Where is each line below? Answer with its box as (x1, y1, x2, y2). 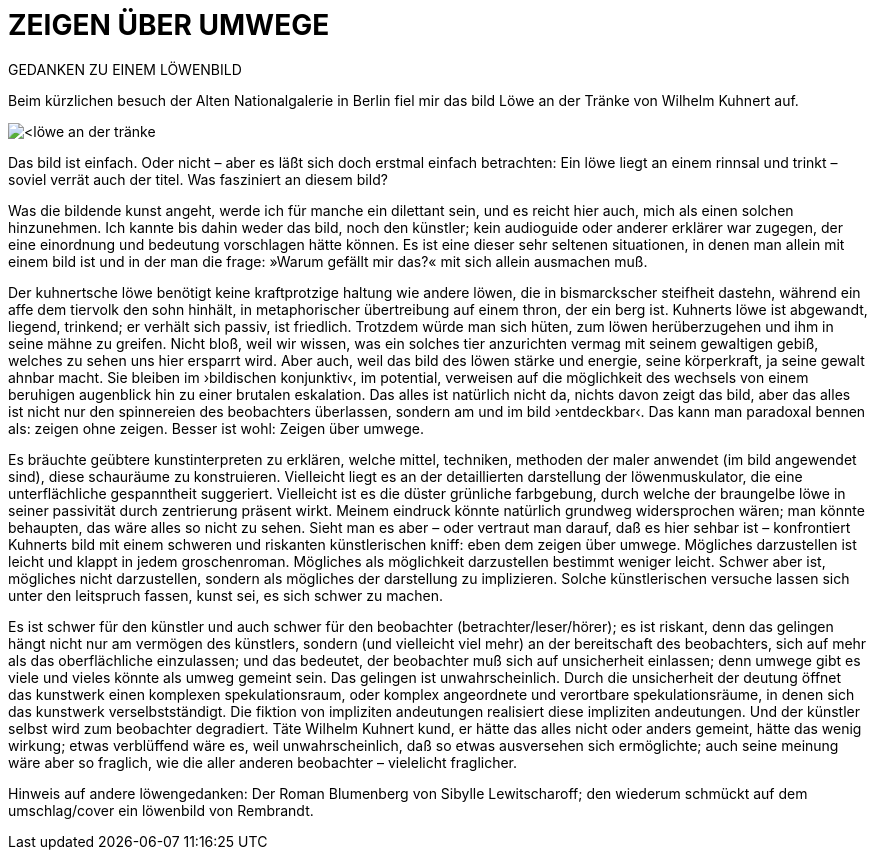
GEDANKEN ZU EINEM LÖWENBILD (8, 60, 242, 78)
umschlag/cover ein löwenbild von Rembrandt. (8, 801, 314, 819)
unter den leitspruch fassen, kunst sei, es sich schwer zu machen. (8, 586, 444, 604)
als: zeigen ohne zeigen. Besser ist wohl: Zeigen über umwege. (8, 419, 424, 437)
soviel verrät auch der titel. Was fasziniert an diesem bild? (8, 170, 388, 188)
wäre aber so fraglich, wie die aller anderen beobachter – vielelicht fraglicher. (8, 753, 518, 771)
